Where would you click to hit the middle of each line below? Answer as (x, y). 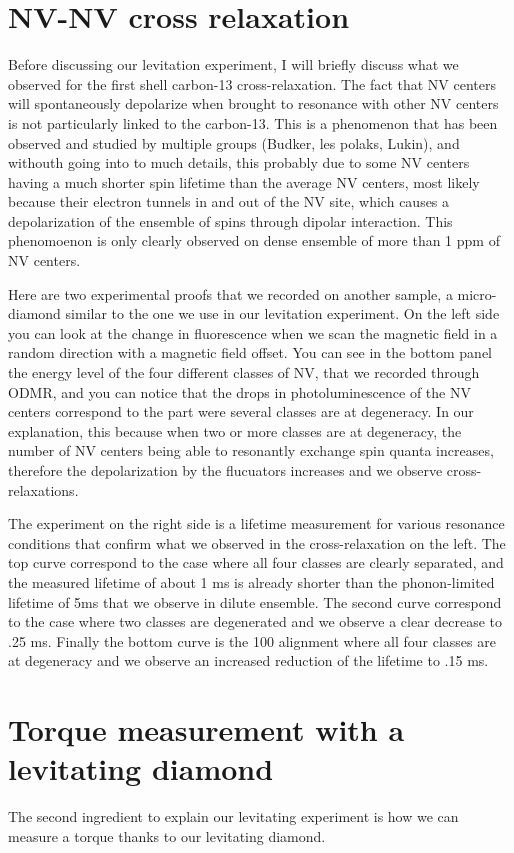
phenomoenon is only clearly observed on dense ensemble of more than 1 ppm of (254, 240)
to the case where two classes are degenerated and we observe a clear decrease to (255, 621)
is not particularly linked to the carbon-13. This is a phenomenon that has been (253, 122)
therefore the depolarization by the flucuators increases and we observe (225, 470)
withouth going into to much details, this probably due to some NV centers (239, 162)
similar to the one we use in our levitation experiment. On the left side (282, 313)
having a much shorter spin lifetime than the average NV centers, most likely (244, 181)
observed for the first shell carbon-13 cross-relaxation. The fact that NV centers (252, 83)
